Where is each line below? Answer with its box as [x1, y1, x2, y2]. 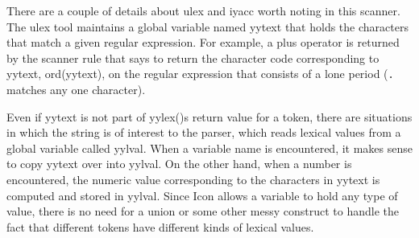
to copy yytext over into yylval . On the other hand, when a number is [6, 155, 352, 172]
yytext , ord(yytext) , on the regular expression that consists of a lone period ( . [6, 65, 394, 82]
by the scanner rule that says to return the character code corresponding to [6, 49, 380, 66]
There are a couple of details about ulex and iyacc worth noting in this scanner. [6, 2, 400, 18]
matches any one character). [6, 81, 146, 98]
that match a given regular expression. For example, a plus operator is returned [6, 34, 400, 51]
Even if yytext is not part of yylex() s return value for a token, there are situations [6, 108, 413, 125]
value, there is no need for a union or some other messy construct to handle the [6, 203, 400, 220]
